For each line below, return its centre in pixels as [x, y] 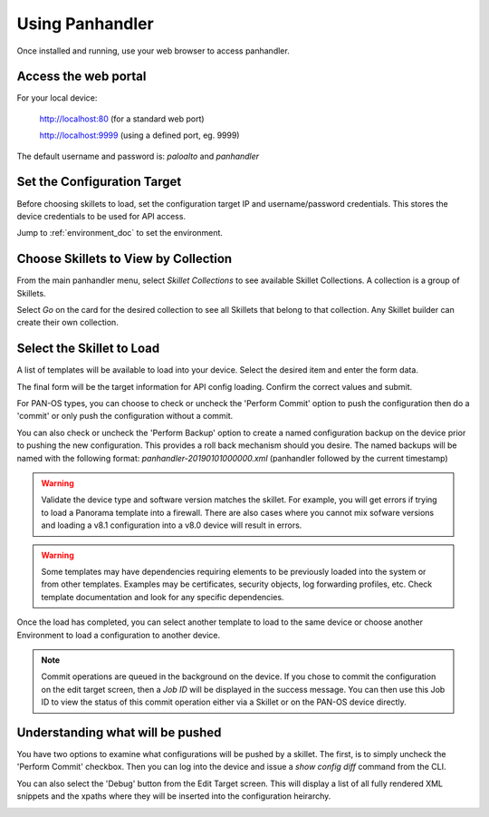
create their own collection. [68, 323]
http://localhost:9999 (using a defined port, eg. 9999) [139, 135]
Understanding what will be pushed [119, 732]
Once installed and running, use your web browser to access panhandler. [153, 51]
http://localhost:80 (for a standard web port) [122, 119]
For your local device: [57, 98]
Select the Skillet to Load [88, 349]
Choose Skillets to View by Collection [125, 259]
